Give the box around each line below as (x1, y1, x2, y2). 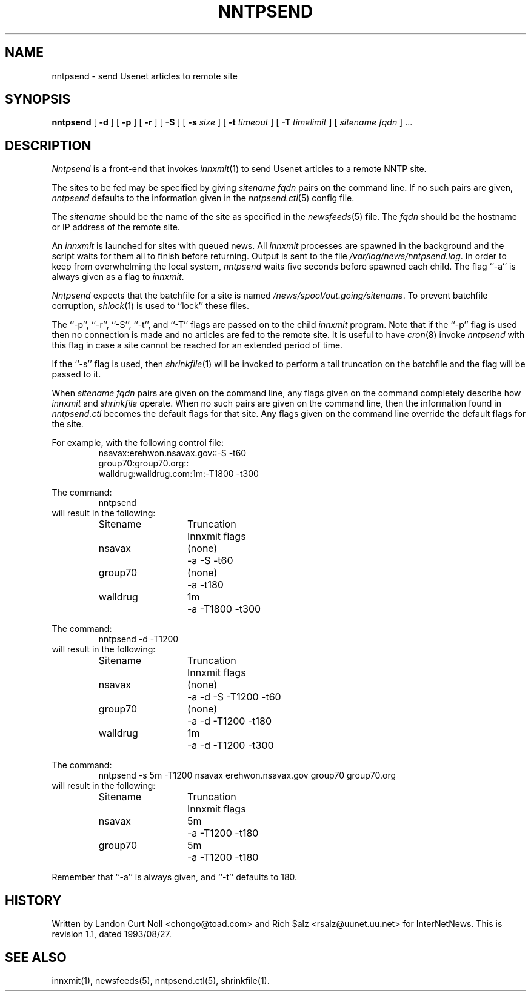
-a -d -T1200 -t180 (187, 715, 272, 728)
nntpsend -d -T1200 (98, 634, 179, 645)
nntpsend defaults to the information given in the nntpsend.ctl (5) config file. (52, 193, 355, 204)
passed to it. (52, 369, 101, 380)
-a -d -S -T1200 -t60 (187, 691, 281, 703)
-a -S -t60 (187, 554, 233, 567)
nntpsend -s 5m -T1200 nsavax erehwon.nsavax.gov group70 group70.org (98, 770, 396, 781)
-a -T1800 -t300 (187, 603, 261, 616)
